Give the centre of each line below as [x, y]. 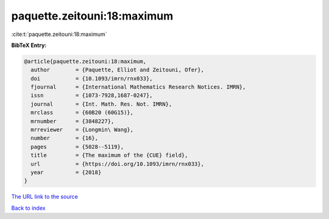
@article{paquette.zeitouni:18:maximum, [85, 61]
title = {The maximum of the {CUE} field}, [109, 155]
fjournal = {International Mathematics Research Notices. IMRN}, [138, 87]
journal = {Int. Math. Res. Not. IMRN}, [101, 104]
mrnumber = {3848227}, [73, 121]
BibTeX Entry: [29, 45]
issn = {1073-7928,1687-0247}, [92, 95]
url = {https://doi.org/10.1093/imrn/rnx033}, [117, 164]
